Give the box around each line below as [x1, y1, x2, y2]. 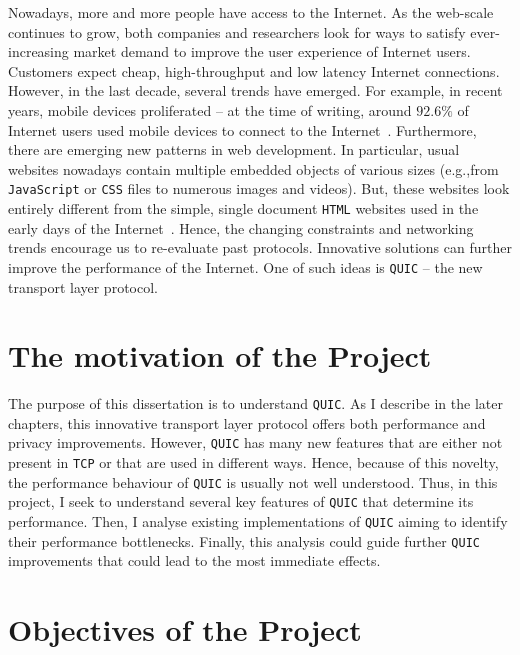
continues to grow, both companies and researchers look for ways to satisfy [8, 21, 466, 42]
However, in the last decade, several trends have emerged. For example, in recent [8, 80, 503, 101]
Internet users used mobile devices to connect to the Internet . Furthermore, [8, 119, 477, 140]
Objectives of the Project [8, 609, 362, 650]
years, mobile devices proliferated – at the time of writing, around [8, 99, 412, 120]
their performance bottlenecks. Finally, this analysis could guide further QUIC [8, 530, 480, 551]
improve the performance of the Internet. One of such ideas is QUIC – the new [8, 256, 483, 277]
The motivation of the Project [8, 335, 432, 376]
